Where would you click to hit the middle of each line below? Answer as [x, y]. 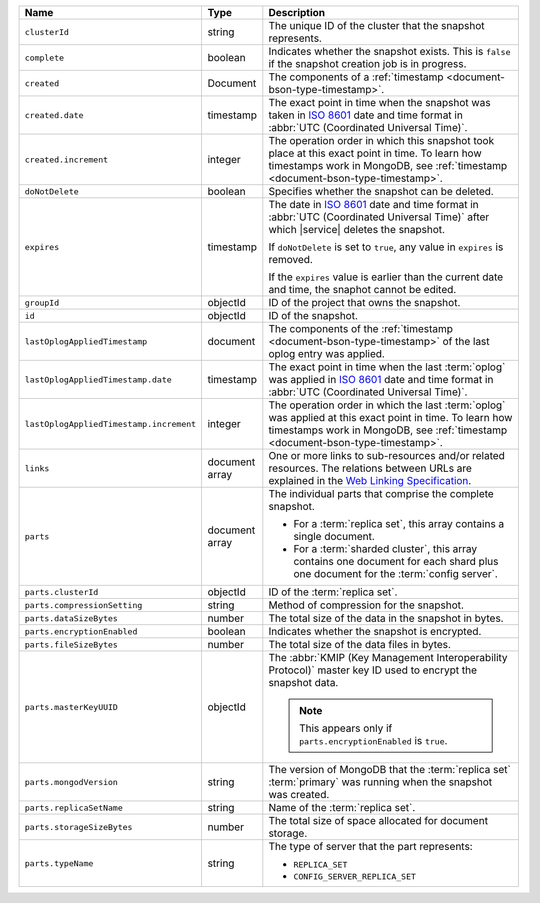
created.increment [66, 159]
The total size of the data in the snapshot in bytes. [386, 618]
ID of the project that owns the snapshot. [364, 302]
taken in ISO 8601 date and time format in [366, 115]
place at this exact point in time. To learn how [375, 153]
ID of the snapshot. [313, 315]
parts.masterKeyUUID [71, 706]
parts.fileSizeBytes [71, 644]
